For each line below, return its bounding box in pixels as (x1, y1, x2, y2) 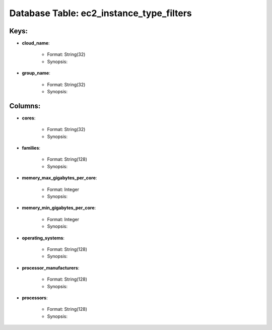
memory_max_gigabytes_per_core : (22, 175, 97, 181)
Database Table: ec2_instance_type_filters (9, 8, 192, 19)
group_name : (22, 70, 50, 76)
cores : (22, 115, 36, 121)
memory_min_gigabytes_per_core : (22, 205, 96, 211)
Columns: (9, 101, 41, 110)
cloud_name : (22, 40, 50, 46)
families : (22, 145, 40, 151)
